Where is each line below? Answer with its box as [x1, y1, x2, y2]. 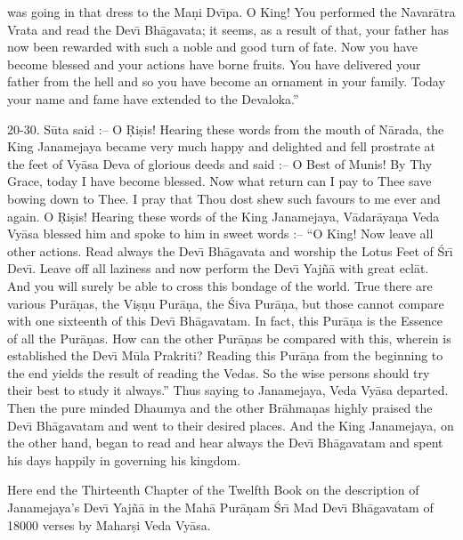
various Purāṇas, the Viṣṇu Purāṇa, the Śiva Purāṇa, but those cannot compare [7, 294, 444, 312]
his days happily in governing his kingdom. [7, 450, 241, 469]
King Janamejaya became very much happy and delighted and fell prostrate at [7, 137, 436, 156]
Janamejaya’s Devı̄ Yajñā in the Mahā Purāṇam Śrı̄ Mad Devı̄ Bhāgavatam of [7, 498, 434, 517]
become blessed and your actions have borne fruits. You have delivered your [7, 54, 421, 73]
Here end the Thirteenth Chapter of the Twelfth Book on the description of [7, 480, 419, 499]
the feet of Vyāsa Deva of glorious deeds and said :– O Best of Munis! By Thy [7, 154, 433, 173]
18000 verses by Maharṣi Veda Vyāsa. [7, 515, 211, 534]
